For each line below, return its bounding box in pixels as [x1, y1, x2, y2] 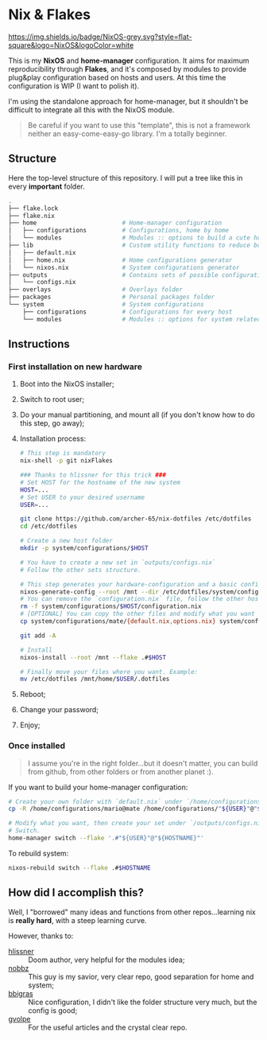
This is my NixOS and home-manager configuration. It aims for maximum [8, 56, 250, 65]
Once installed [8, 740, 66, 751]
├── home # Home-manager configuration [8, 219, 222, 228]
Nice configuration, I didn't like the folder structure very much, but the [28, 997, 257, 1007]
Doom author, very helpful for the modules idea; [28, 955, 185, 964]
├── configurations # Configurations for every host [22, 308, 233, 316]
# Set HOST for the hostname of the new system [19, 478, 180, 486]
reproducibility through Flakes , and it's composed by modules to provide [8, 64, 247, 73]
